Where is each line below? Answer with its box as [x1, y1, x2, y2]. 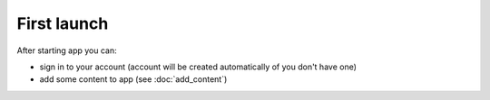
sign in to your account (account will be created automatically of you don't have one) [39, 61, 358, 72]
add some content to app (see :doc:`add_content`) [39, 74, 228, 85]
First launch [16, 14, 109, 33]
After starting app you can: [16, 45, 117, 56]
